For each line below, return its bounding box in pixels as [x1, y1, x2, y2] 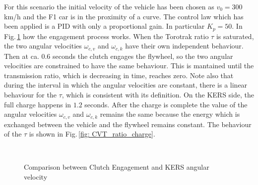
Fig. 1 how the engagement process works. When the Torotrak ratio [4, 31, 209, 41]
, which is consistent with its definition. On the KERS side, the [62, 90, 255, 100]
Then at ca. [4, 50, 39, 61]
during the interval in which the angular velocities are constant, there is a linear [4, 80, 248, 90]
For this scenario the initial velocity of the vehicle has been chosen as [4, 1, 214, 11]
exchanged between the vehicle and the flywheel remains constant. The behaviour [4, 119, 252, 129]
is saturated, [216, 31, 254, 41]
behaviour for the [4, 90, 57, 100]
